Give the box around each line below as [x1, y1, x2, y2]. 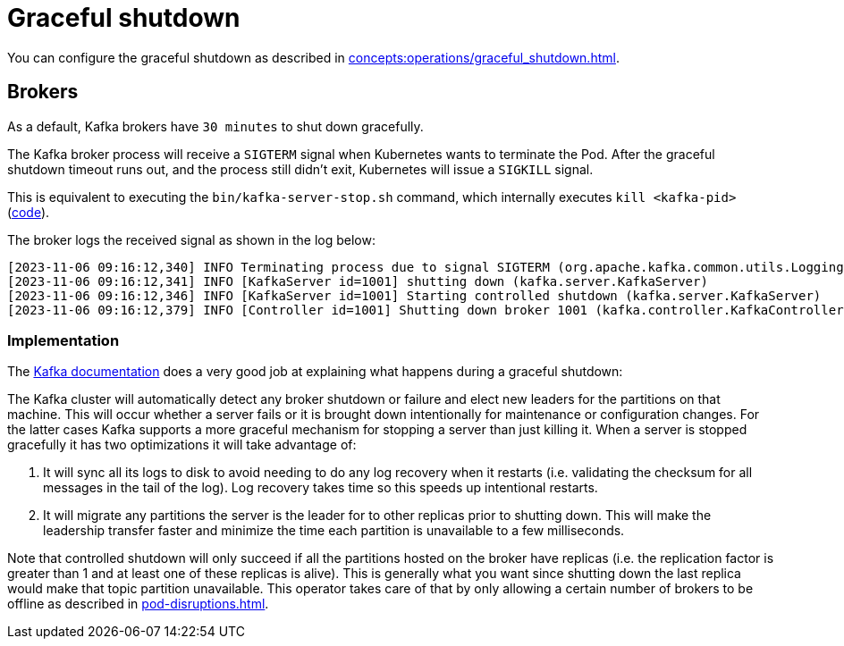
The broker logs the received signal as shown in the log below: [7, 231, 376, 247]
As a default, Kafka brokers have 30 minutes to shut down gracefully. [7, 118, 424, 134]
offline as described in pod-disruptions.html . [7, 596, 269, 612]
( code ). [7, 204, 50, 220]
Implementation [7, 331, 120, 349]
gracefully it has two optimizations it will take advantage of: [7, 437, 357, 453]
